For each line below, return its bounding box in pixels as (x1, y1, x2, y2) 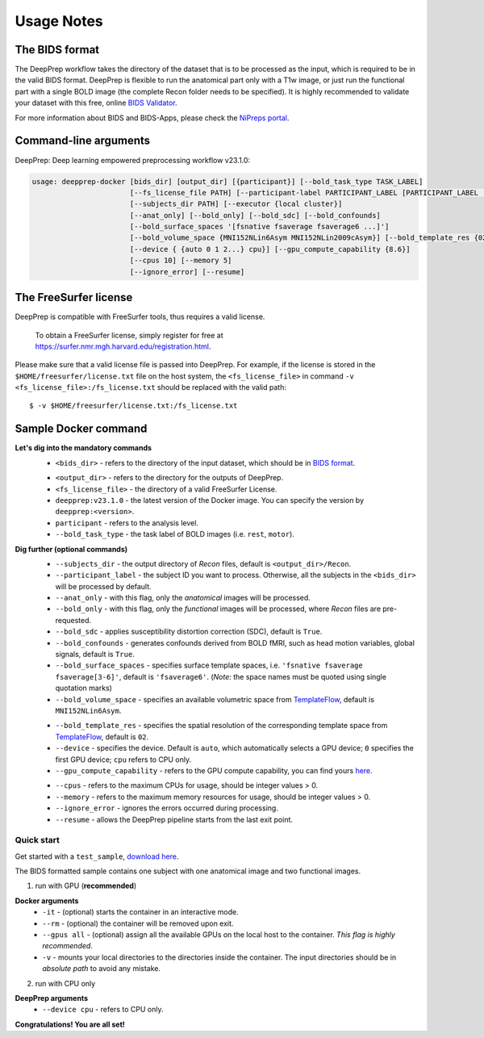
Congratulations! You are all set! (15, 1019, 125, 1029)
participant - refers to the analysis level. (55, 517, 199, 528)
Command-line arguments (15, 134, 151, 148)
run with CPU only (35, 978, 96, 988)
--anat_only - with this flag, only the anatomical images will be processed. (55, 593, 311, 603)
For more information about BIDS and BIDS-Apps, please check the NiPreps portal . (15, 113, 290, 123)
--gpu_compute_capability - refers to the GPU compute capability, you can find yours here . (55, 765, 373, 775)
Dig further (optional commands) (15, 544, 128, 554)
